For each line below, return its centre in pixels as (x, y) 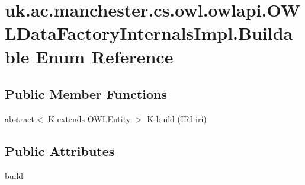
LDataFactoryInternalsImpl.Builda (149, 33)
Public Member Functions (86, 94)
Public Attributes (60, 150)
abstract (20, 118)
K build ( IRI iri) (177, 118)
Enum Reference (105, 56)
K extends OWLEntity (89, 118)
